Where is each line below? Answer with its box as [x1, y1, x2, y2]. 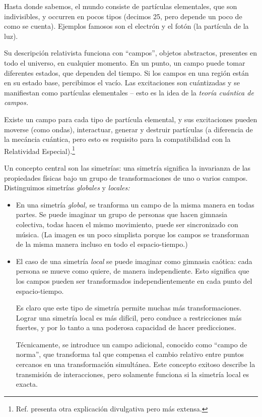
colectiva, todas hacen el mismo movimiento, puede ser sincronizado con [16, 219, 238, 229]
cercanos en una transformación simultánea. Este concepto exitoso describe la [16, 359, 255, 370]
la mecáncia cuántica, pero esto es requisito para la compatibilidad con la [4, 134, 231, 144]
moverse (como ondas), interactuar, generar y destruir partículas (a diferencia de [4, 124, 253, 134]
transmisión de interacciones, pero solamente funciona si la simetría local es [16, 369, 249, 379]
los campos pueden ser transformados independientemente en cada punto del [16, 275, 252, 286]
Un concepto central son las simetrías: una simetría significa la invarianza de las [4, 162, 251, 173]
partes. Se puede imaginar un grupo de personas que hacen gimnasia [16, 209, 228, 220]
